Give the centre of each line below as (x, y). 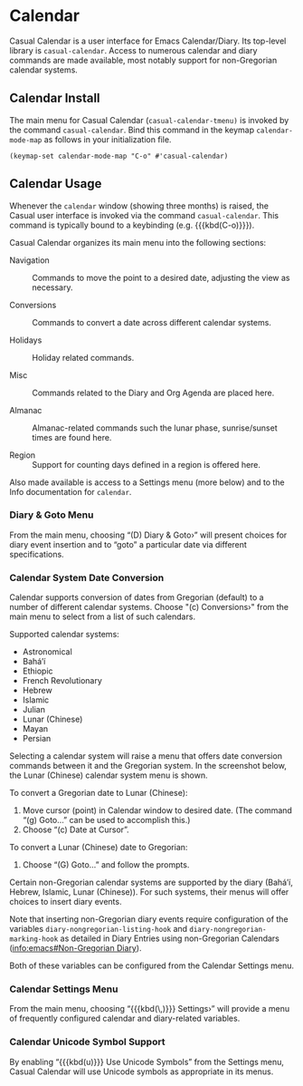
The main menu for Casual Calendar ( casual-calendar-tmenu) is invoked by (149, 120)
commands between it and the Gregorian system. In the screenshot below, (148, 766)
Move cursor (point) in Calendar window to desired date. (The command (157, 810)
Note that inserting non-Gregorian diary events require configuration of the (149, 919)
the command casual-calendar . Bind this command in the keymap (132, 130)
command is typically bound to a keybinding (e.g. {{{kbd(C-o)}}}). (132, 225)
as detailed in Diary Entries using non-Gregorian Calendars (170, 938)
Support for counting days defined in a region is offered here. (146, 464)
